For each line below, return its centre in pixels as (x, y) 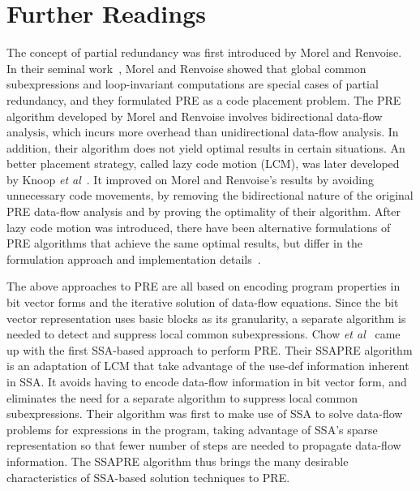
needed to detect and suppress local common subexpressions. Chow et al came (204, 334)
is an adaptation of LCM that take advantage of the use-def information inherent (208, 366)
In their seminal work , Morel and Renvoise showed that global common (186, 68)
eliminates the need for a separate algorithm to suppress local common (182, 397)
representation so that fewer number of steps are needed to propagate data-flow (204, 445)
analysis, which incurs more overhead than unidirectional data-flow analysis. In (203, 132)
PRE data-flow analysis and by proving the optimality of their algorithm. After (204, 211)
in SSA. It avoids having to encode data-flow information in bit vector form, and (207, 381)
